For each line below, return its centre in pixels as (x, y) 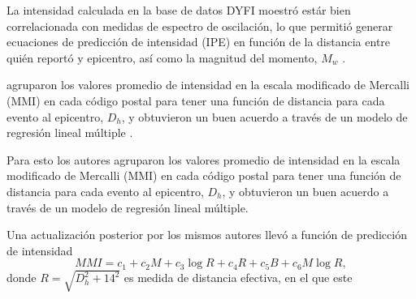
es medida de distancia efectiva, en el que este (238, 278)
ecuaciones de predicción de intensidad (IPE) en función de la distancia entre (199, 42)
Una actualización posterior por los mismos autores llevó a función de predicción (207, 235)
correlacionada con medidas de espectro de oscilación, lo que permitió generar (200, 26)
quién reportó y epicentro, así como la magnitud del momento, (162, 57)
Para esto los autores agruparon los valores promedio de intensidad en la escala (204, 159)
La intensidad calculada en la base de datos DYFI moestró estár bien (179, 10)
